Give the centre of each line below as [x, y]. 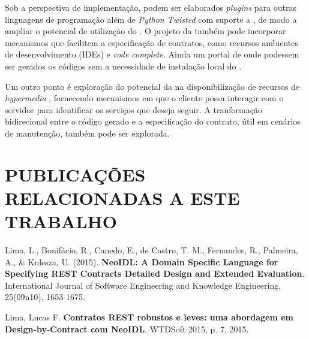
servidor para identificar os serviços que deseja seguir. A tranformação [133, 109]
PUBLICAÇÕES [75, 174]
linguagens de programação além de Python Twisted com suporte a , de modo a [151, 19]
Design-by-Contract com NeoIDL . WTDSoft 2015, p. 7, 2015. [127, 329]
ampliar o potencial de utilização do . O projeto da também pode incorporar [145, 31]
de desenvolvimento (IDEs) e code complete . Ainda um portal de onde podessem [152, 54]
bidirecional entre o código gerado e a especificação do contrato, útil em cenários [153, 121]
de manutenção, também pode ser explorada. [87, 133]
